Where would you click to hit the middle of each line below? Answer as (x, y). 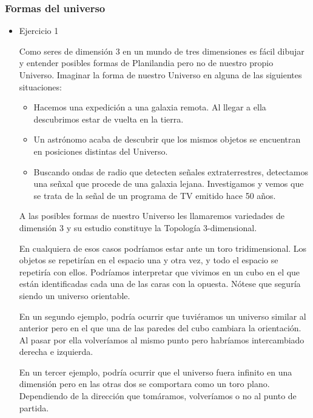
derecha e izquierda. (56, 352)
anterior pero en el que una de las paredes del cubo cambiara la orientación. (160, 328)
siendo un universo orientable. (75, 295)
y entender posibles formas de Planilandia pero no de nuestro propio (146, 63)
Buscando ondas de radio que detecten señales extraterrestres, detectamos (171, 171)
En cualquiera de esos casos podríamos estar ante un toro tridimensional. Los (163, 248)
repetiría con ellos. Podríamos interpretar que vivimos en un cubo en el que (160, 271)
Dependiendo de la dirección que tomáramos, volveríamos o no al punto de (158, 396)
